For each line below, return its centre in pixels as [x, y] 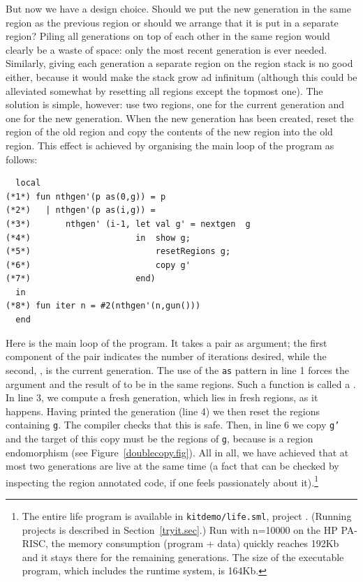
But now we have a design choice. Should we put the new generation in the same [178, 8]
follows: [22, 159]
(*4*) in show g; [98, 238]
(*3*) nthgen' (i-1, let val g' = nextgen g [128, 224]
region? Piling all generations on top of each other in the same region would [168, 36]
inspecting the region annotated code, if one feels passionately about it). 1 [162, 481]
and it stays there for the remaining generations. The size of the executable [183, 557]
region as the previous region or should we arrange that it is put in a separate [172, 22]
